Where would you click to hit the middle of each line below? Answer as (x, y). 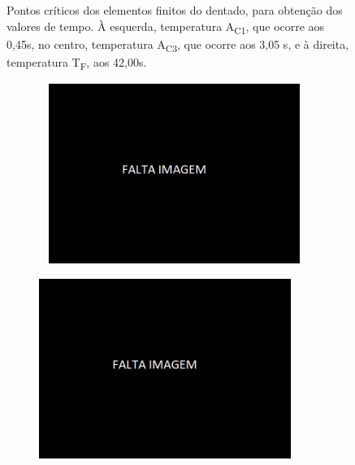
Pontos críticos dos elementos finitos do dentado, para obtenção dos (175, 10)
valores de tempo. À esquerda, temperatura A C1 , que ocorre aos (166, 27)
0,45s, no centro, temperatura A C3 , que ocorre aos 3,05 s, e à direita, (178, 45)
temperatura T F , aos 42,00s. (77, 63)
